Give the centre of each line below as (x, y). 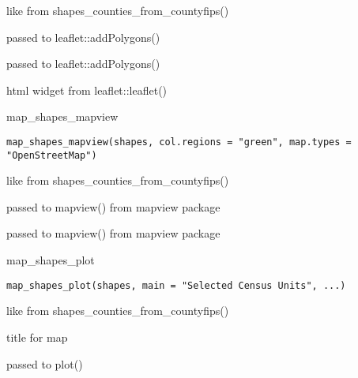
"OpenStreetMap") (52, 155)
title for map (37, 337)
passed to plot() (45, 363)
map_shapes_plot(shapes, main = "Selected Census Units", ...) (176, 285)
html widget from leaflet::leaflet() (87, 90)
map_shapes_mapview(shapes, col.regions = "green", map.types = (179, 142)
